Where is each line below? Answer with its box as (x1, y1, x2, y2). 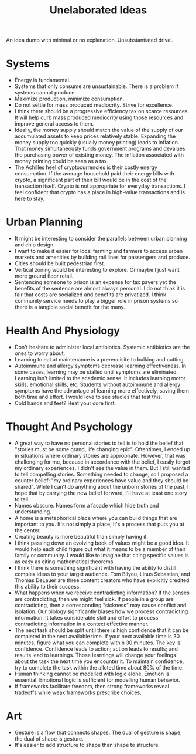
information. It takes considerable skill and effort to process (14, 614, 159, 621)
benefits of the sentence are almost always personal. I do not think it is (14, 285, 185, 292)
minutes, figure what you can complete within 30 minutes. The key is (14, 639, 181, 646)
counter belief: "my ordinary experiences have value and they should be (14, 476, 189, 484)
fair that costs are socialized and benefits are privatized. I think (14, 291, 167, 298)
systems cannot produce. (14, 89, 77, 96)
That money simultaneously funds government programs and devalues (14, 145, 185, 153)
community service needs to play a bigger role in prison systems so (14, 297, 178, 305)
